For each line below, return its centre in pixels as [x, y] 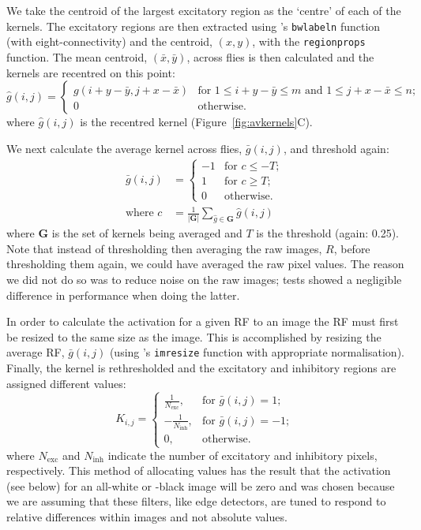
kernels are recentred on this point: [91, 72]
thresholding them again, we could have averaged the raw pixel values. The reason [205, 264]
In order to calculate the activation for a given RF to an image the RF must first [203, 321]
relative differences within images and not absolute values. [147, 516]
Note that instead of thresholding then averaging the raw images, [164, 248]
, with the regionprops [309, 41]
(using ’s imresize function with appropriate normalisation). [257, 352]
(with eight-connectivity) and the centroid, [110, 41]
